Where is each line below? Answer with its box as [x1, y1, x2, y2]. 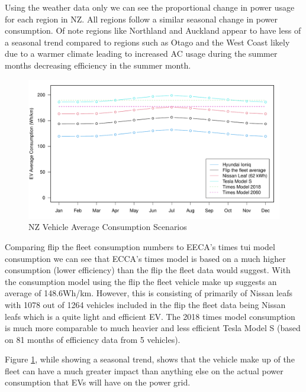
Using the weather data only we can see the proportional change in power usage [5, 1, 295, 13]
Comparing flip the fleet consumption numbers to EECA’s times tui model [5, 240, 275, 252]
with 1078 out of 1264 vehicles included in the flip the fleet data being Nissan [5, 298, 286, 310]
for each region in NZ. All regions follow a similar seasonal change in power [5, 12, 278, 25]
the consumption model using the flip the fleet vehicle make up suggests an [5, 275, 277, 287]
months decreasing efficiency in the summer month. [5, 59, 191, 71]
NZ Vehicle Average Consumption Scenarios [28, 221, 187, 233]
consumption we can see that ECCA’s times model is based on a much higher [5, 252, 286, 264]
